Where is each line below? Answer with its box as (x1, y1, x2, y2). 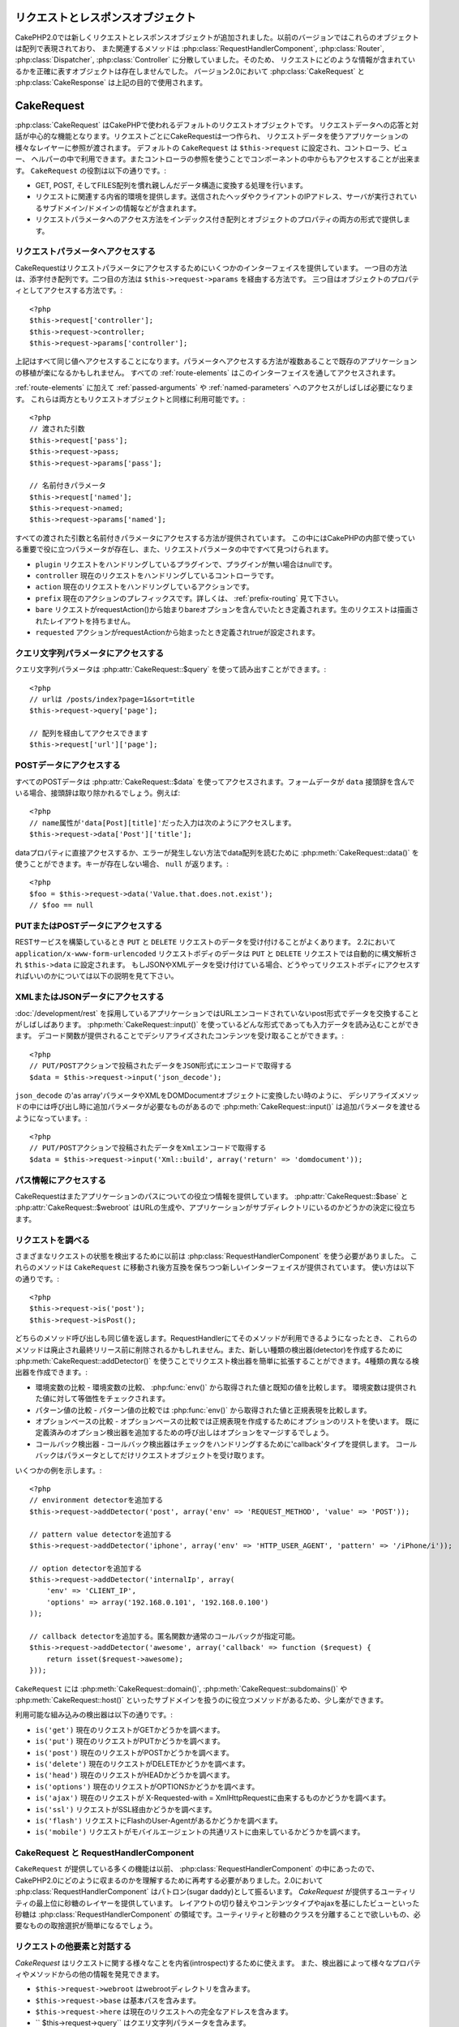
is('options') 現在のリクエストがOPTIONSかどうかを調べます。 (35, 1781, 260, 1791)
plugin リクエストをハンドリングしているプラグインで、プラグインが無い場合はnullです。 (35, 559, 337, 569)
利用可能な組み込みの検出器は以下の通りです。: (15, 1710, 174, 1720)
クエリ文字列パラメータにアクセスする (15, 647, 165, 658)
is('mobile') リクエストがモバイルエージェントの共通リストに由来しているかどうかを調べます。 (35, 1827, 365, 1836)
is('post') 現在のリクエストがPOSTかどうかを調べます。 (35, 1747, 234, 1757)
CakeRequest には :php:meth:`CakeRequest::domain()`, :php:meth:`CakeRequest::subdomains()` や (15, 1683, 348, 1694)
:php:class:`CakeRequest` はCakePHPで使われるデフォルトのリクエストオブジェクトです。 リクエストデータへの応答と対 (15, 120, 419, 130)
